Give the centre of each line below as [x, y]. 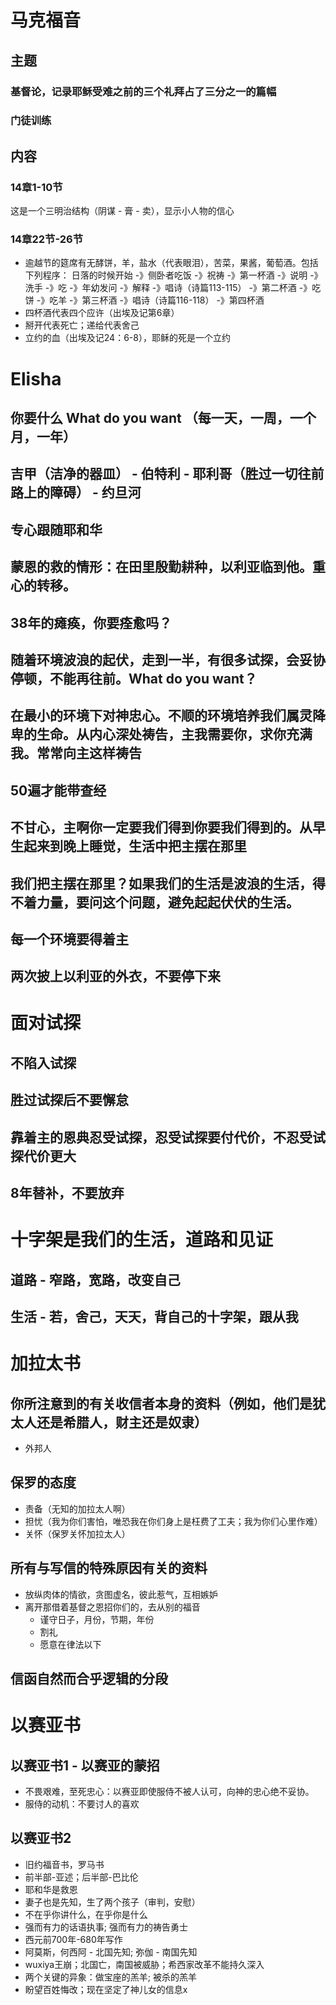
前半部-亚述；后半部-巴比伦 [81, 1877]
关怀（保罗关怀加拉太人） [77, 1533]
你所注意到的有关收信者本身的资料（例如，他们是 [161, 1403]
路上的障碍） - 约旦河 [76, 492]
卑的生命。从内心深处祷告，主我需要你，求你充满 [161, 734]
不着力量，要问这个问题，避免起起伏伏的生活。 [155, 902]
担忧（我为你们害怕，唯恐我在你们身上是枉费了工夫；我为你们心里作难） [173, 1521]
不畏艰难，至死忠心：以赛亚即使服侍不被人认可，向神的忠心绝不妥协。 [169, 1792]
